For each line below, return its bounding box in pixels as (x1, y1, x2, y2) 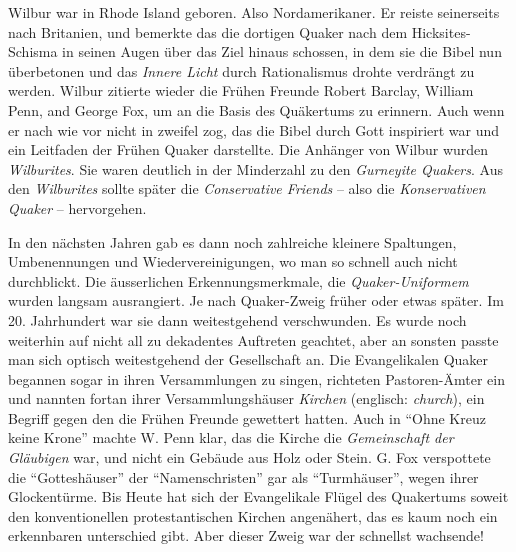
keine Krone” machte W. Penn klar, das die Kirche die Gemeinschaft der (8, 427, 454, 448)
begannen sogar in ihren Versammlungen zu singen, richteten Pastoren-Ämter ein (8, 368, 505, 389)
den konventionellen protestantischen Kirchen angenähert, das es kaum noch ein (8, 505, 498, 526)
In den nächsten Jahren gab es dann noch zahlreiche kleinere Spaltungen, (8, 231, 457, 252)
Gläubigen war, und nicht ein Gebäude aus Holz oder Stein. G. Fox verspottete (8, 447, 491, 468)
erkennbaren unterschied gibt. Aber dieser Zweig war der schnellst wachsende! (8, 525, 484, 546)
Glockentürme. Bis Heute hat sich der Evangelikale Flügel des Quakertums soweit (8, 486, 509, 507)
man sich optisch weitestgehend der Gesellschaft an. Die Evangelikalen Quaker (8, 349, 489, 370)
